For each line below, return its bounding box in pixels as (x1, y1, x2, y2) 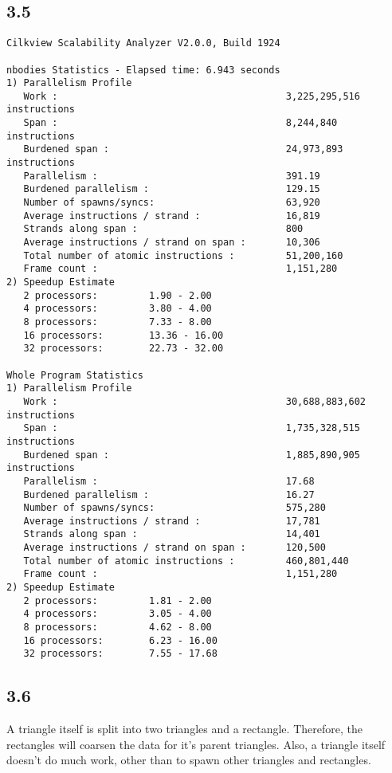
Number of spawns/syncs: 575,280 (23, 502, 326, 514)
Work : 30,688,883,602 (23, 395, 367, 407)
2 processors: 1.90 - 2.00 (23, 289, 212, 301)
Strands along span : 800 (23, 223, 304, 235)
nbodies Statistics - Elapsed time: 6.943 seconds (6, 64, 280, 76)
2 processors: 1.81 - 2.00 (23, 594, 212, 606)
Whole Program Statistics (6, 369, 143, 381)
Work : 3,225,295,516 (23, 90, 360, 102)
